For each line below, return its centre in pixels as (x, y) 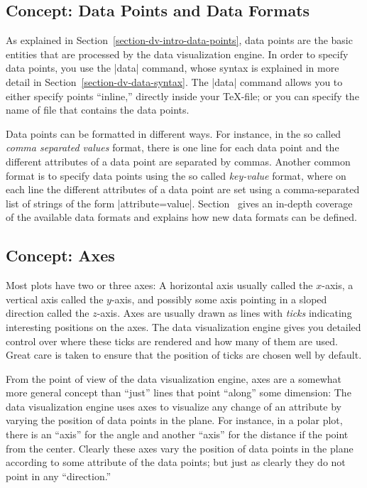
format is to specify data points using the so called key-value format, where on (176, 175)
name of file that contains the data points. (98, 110)
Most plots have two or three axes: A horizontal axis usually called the (159, 285)
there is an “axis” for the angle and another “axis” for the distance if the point (177, 434)
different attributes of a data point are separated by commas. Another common (178, 161)
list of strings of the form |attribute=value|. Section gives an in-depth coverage (179, 203)
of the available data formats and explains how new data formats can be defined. (181, 217)
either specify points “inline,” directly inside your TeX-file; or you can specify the (182, 96)
